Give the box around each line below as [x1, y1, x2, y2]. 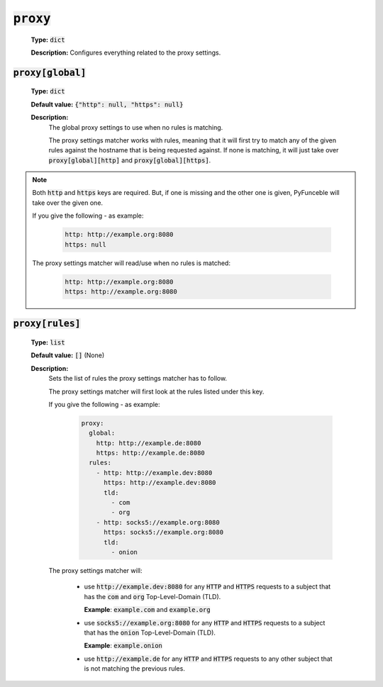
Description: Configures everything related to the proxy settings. [30, 48, 221, 57]
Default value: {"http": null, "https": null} [30, 100, 184, 108]
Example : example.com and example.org [84, 605, 211, 614]
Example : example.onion [84, 642, 163, 650]
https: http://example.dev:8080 [104, 479, 216, 487]
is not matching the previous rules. [84, 664, 186, 673]
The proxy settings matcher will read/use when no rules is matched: [32, 259, 231, 267]
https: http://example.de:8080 [96, 449, 205, 457]
